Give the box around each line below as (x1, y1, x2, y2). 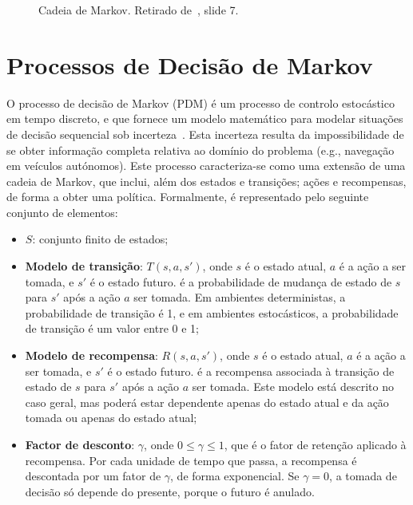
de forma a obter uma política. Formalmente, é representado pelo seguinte (6, 188, 369, 205)
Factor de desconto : (25, 436, 135, 452)
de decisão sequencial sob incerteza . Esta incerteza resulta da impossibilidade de (6, 125, 404, 142)
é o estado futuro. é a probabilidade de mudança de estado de (89, 273, 392, 290)
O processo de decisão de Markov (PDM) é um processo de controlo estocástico (6, 94, 395, 111)
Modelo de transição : (25, 258, 143, 274)
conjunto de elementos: (6, 203, 118, 220)
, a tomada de (329, 468, 397, 484)
